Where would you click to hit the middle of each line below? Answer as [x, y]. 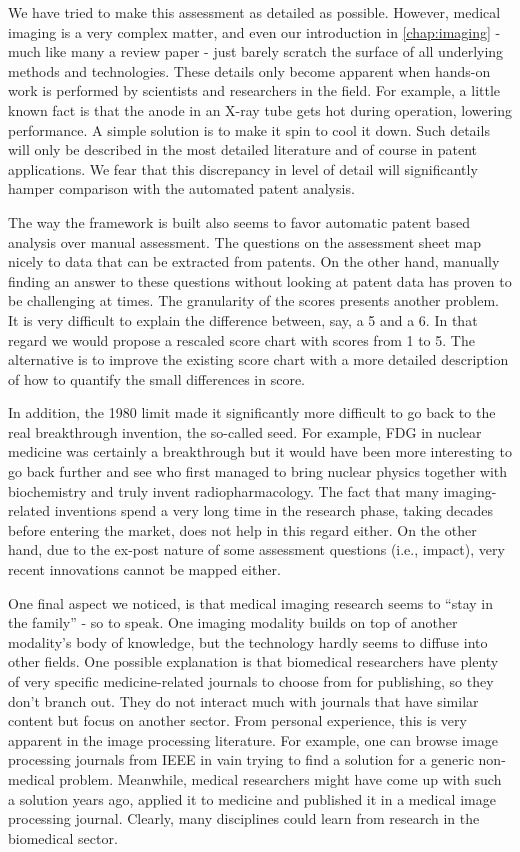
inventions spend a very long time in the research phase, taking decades [274, 510]
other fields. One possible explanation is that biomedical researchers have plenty [253, 661]
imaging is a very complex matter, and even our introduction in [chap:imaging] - [254, 31]
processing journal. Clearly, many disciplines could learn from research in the [244, 818]
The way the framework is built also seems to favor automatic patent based [239, 221]
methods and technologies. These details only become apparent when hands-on [249, 70]
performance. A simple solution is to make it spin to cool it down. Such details [249, 129]
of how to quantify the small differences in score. [157, 378]
